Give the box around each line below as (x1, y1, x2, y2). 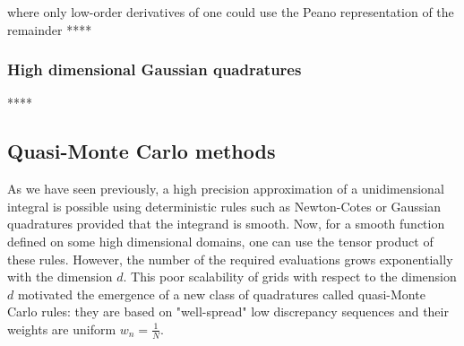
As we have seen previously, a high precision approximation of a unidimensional (7, 179, 444, 198)
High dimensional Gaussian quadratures (7, 58, 302, 81)
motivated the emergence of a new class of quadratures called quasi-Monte (17, 284, 425, 303)
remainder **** (7, 20, 92, 39)
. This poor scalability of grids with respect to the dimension (123, 267, 457, 286)
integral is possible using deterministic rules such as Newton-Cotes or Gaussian (7, 196, 442, 215)
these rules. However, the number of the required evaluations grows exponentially (7, 249, 453, 268)
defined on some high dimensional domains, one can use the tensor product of (7, 231, 434, 250)
